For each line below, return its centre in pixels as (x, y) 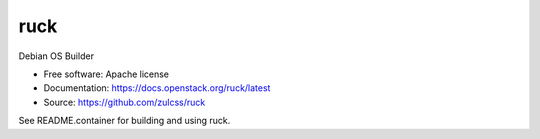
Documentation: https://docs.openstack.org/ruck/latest (157, 88)
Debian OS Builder (56, 56)
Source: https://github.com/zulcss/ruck (124, 102)
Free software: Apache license (106, 74)
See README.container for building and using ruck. (124, 121)
